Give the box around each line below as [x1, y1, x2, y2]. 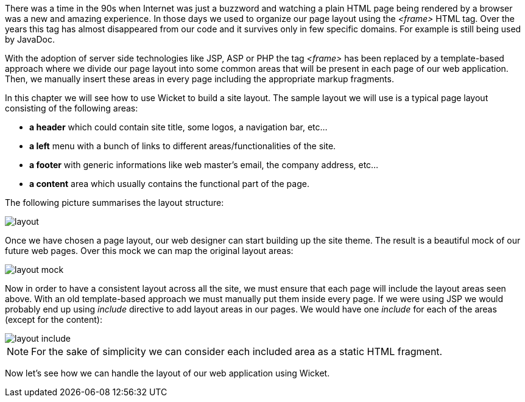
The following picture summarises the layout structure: [5, 197, 224, 208]
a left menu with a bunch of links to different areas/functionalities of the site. [29, 141, 336, 151]
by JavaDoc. [5, 34, 55, 44]
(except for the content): [5, 314, 102, 325]
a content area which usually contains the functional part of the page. [29, 178, 309, 189]
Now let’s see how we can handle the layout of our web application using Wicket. [5, 368, 330, 378]
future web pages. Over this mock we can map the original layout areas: [5, 245, 294, 256]
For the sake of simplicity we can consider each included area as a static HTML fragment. [31, 345, 443, 358]
